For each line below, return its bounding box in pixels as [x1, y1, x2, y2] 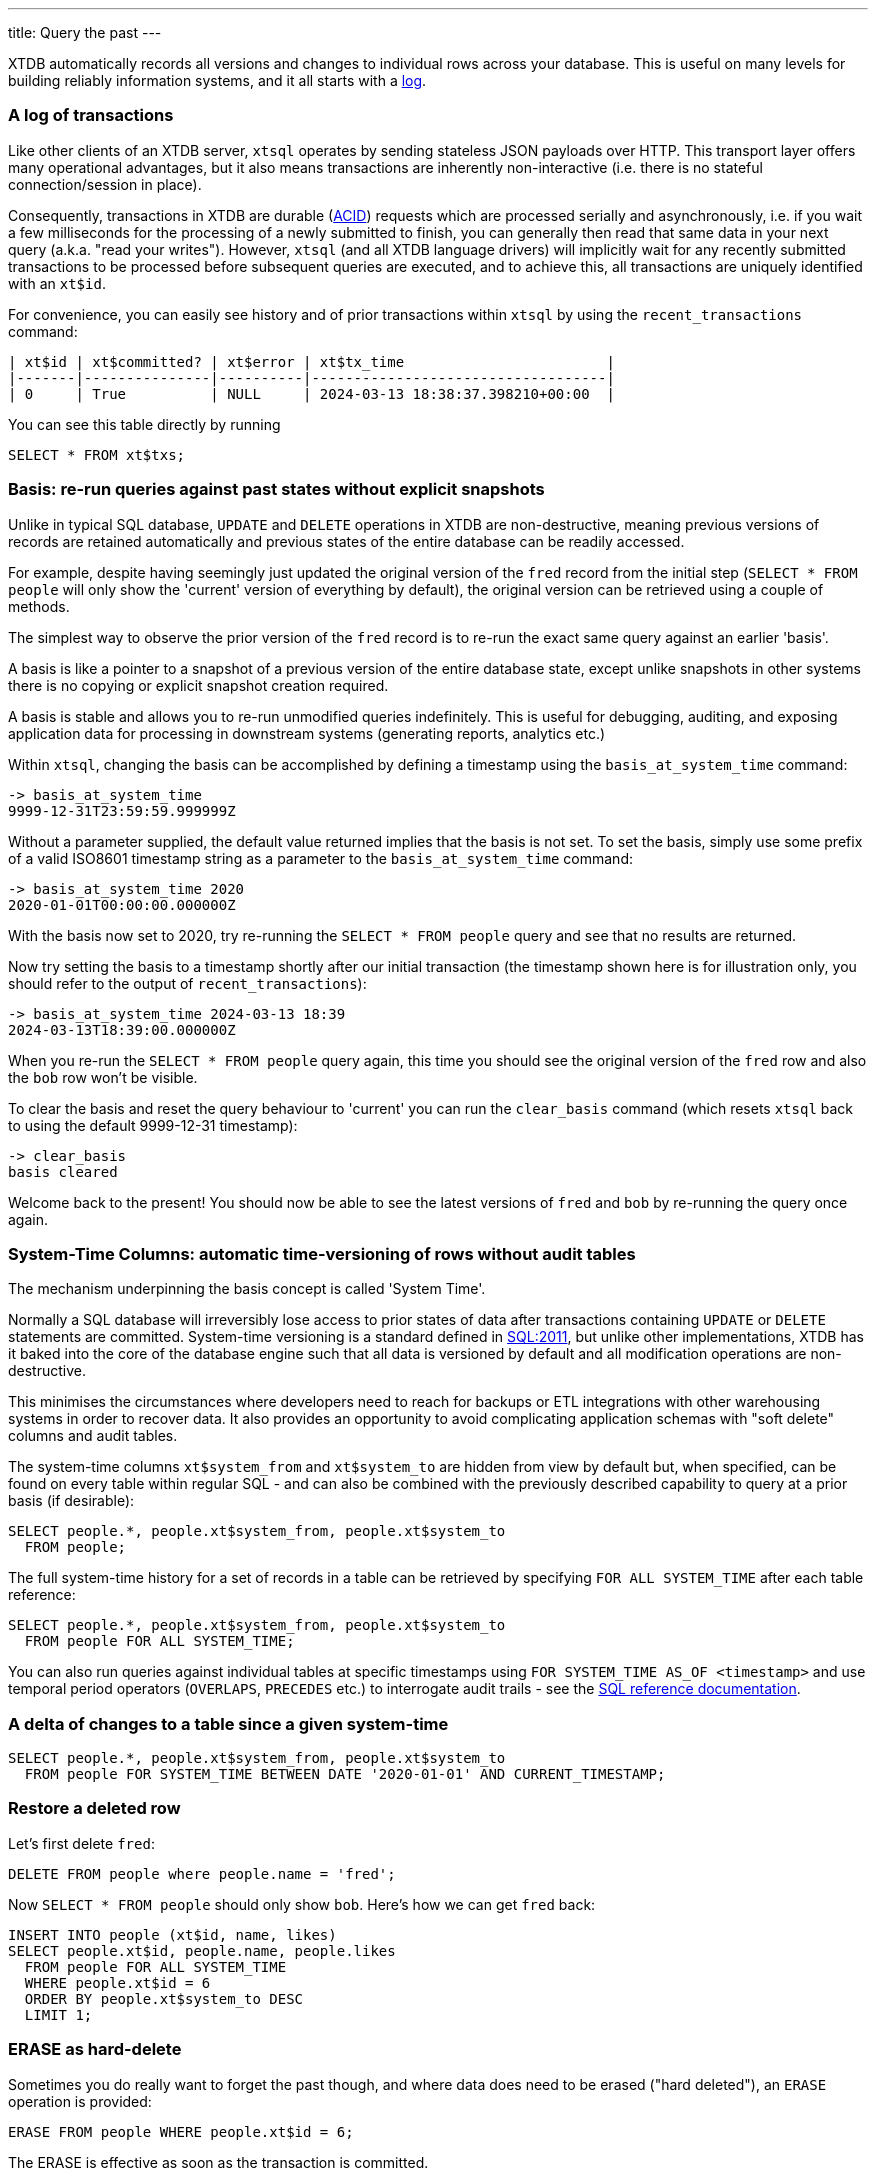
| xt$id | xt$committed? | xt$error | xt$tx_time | [8, 353, 615, 370]
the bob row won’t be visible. [8, 1068, 198, 1086]
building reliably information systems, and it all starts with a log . [8, 72, 427, 89]
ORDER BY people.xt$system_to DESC [24, 1990, 304, 2007]
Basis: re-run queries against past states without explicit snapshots [8, 479, 545, 500]
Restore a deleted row [8, 1798, 181, 1819]
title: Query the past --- [8, 24, 162, 41]
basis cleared [8, 1163, 118, 1180]
